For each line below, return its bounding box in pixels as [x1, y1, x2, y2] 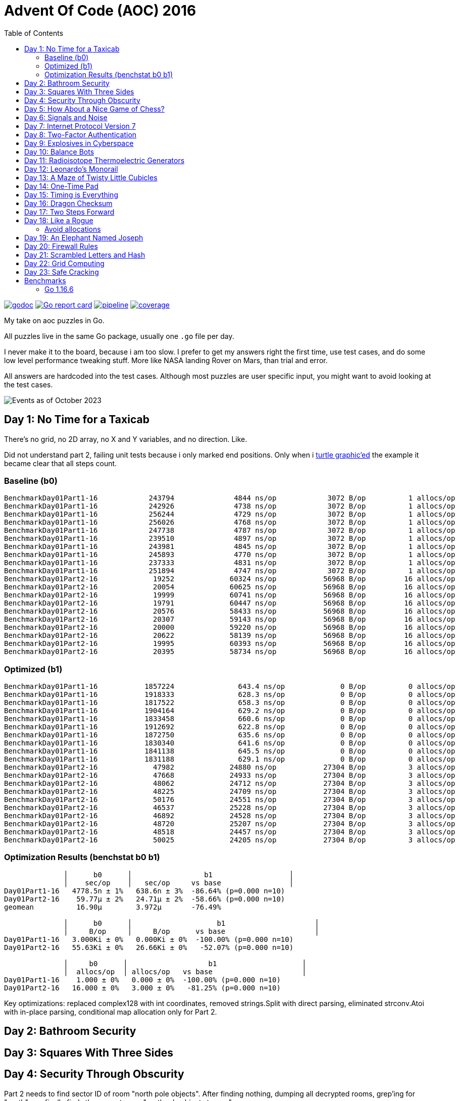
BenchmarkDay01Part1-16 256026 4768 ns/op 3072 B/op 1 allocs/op [4, 518, 455, 527]
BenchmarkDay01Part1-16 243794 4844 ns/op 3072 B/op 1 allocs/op [4, 494, 455, 503]
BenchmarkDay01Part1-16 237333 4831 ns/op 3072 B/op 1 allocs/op [4, 559, 455, 567]
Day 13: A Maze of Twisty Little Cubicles [24, 173, 158, 182]
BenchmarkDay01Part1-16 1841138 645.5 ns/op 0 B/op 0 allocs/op [4, 747, 455, 756]
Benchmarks [24, 276, 66, 285]
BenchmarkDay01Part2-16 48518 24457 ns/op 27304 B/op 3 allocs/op [4, 828, 455, 836]
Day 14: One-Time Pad [24, 181, 98, 190]
